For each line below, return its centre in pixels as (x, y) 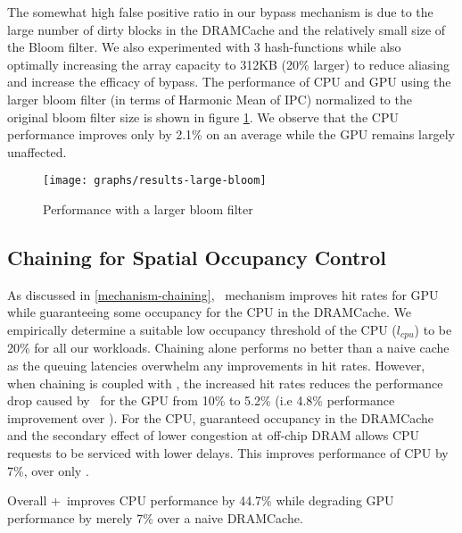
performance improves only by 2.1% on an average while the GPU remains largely (231, 134)
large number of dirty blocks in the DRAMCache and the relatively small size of (227, 29)
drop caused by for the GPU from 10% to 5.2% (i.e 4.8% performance (201, 400)
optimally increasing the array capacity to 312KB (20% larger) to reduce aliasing (229, 64)
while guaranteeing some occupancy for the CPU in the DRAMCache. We (209, 312)
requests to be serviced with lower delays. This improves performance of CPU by (228, 453)
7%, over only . (48, 470)
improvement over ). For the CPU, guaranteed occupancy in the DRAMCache (221, 417)
